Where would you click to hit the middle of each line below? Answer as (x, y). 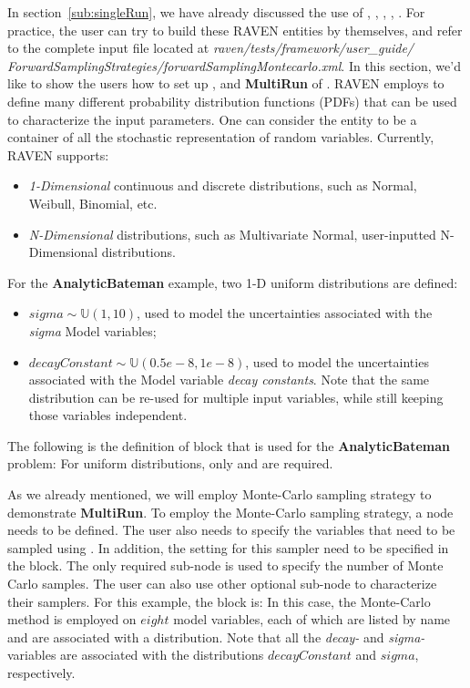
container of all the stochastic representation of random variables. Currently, (221, 137)
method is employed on (72, 619)
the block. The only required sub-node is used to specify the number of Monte (225, 565)
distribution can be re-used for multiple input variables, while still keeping (236, 397)
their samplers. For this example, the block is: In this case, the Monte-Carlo (219, 601)
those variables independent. (108, 415)
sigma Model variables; (92, 330)
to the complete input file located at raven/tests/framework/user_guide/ (211, 48)
